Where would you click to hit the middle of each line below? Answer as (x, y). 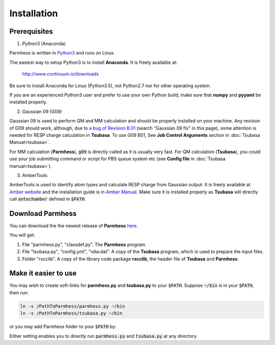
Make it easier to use (43, 273)
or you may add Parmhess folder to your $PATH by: (63, 327)
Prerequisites (31, 31)
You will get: (22, 235)
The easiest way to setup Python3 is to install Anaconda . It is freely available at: (93, 62)
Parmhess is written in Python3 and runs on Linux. (62, 53)
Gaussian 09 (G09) (42, 111)
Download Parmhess (43, 214)
